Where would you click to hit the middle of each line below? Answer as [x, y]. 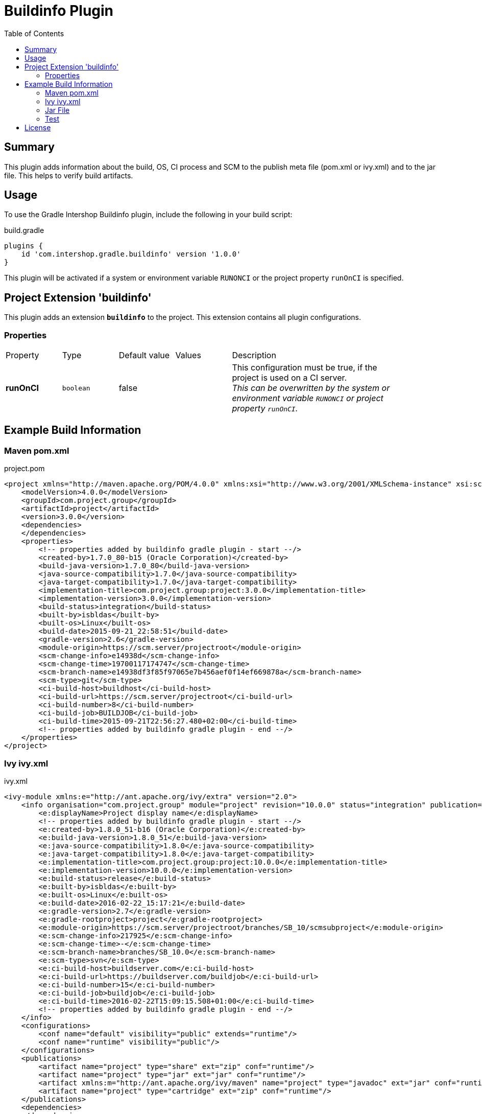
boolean [76, 388]
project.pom [25, 469]
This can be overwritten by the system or [311, 388]
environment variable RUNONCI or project [308, 398]
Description [254, 355]
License [38, 127]
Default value [144, 355]
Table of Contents [34, 33]
